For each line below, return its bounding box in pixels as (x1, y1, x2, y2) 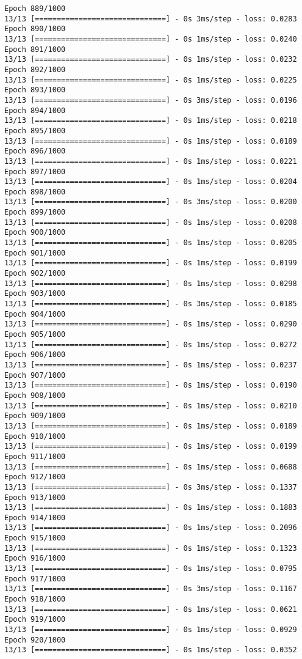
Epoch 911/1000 (4, 452, 66, 461)
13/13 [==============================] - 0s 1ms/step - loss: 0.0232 (4, 55, 297, 64)
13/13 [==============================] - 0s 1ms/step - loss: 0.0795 (4, 564, 297, 573)
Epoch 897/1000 (4, 167, 66, 176)
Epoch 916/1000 (4, 554, 66, 563)
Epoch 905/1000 (4, 330, 66, 339)
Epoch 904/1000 (4, 309, 66, 318)
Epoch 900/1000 (4, 228, 66, 237)
